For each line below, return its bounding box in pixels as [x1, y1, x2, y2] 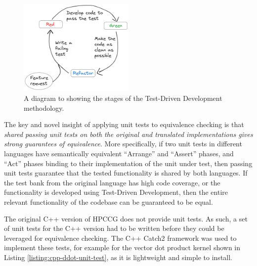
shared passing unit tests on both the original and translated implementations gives [4, 129, 253, 139]
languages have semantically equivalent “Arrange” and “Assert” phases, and [4, 148, 234, 158]
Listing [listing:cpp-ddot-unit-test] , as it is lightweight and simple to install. [4, 252, 233, 262]
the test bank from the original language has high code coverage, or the [4, 177, 220, 187]
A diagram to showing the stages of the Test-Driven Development [24, 92, 222, 103]
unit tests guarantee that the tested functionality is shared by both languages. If [4, 168, 248, 178]
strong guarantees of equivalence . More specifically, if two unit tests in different [4, 138, 242, 149]
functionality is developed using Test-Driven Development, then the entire [4, 187, 228, 197]
